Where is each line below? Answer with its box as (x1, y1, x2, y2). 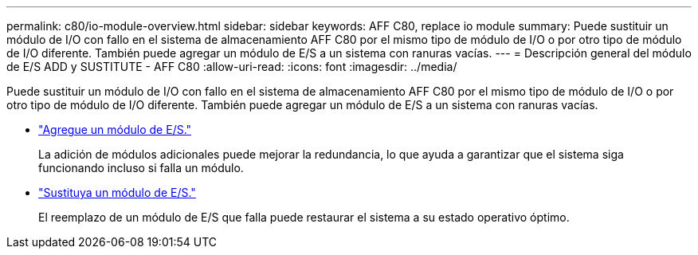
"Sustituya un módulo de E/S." (38, 186, 196, 199)
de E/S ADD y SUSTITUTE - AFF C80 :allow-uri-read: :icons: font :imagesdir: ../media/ (6, 60, 457, 73)
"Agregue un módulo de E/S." (38, 123, 192, 136)
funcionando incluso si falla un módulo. (38, 161, 244, 175)
